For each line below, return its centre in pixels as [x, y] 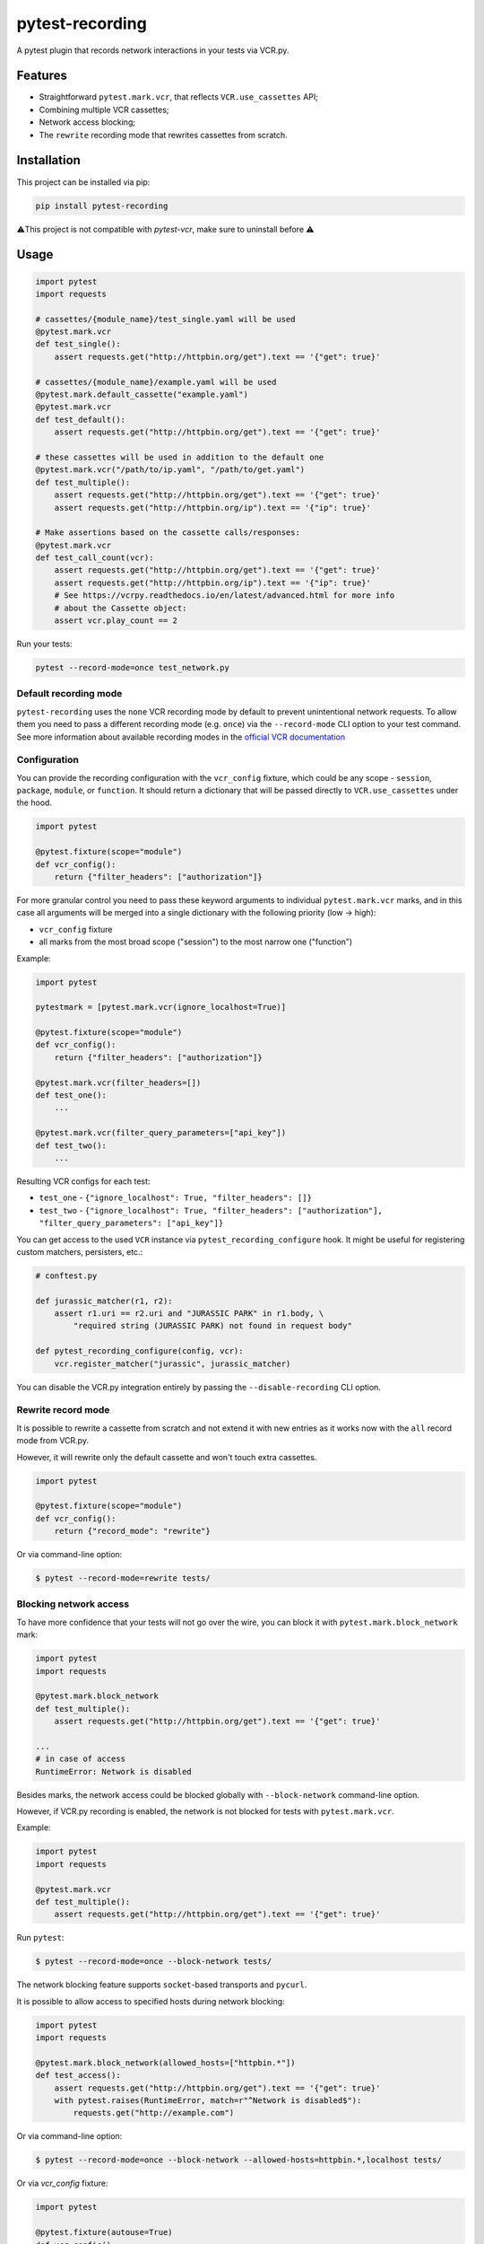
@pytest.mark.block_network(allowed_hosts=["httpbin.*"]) [165, 2063]
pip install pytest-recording [102, 206]
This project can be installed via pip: [83, 182]
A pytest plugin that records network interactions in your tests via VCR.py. [153, 50]
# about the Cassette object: [121, 608]
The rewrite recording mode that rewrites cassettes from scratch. [164, 135]
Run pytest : [40, 1938]
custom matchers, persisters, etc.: [80, 1251]
